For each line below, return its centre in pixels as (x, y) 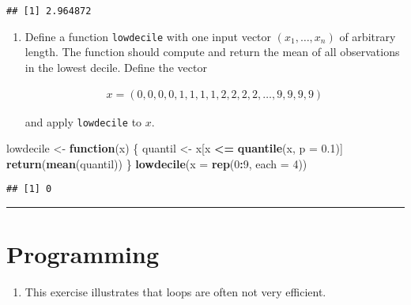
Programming (83, 254)
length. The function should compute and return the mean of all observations (212, 52)
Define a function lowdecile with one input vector (148, 36)
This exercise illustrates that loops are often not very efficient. (175, 292)
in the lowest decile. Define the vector (116, 67)
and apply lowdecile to (83, 121)
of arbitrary (368, 36)
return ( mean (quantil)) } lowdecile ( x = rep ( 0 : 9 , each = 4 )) (157, 163)
